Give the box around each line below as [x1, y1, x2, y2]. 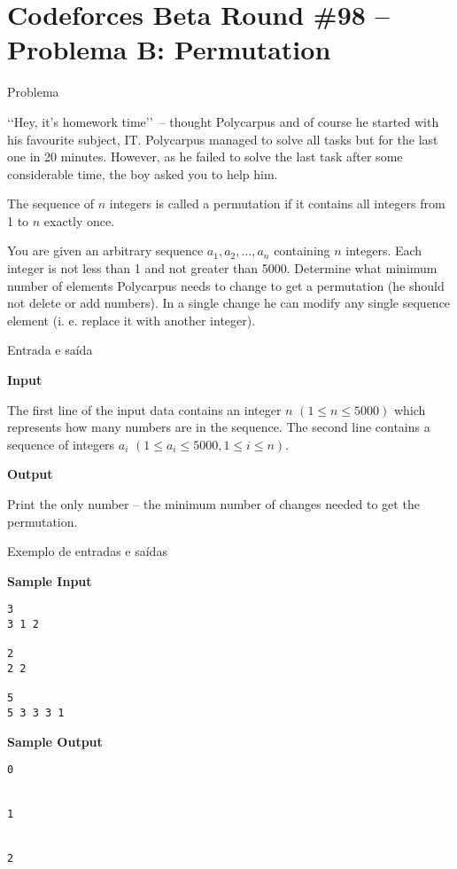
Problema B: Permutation [7, 31, 331, 67]
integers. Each [345, 241, 422, 260]
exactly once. [43, 211, 115, 230]
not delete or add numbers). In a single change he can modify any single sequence [7, 294, 451, 312]
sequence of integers [7, 434, 115, 453]
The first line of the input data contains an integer [7, 400, 282, 419]
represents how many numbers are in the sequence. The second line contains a [7, 418, 430, 436]
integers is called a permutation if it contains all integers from [109, 194, 445, 213]
